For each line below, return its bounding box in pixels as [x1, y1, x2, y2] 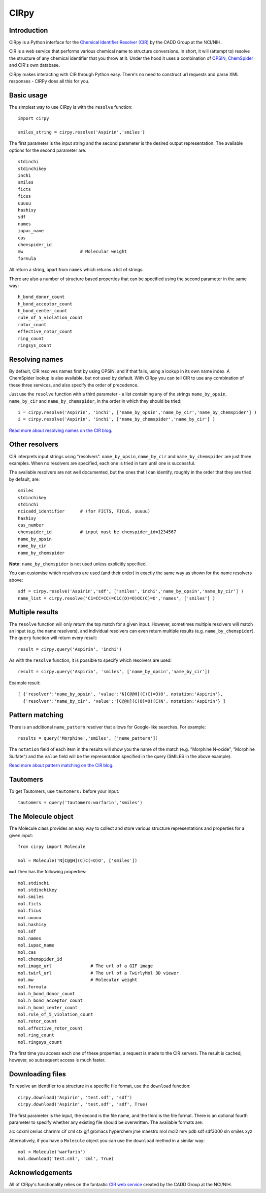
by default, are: [9, 476, 40, 482]
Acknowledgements [9, 1169, 72, 1177]
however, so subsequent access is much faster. [9, 1057, 106, 1063]
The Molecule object [9, 812, 74, 821]
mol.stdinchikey [18, 887, 57, 893]
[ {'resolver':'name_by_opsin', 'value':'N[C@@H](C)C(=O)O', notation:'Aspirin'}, [18, 691, 223, 697]
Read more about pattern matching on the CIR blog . [9, 763, 114, 768]
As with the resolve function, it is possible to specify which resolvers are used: [9, 657, 172, 663]
